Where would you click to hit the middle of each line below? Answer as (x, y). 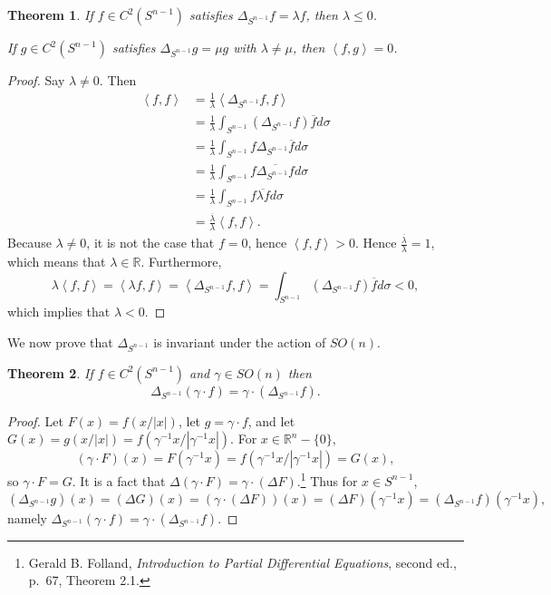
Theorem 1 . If (50, 15)
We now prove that (60, 341)
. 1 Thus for (327, 479)
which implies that (59, 312)
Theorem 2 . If (50, 372)
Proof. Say (36, 80)
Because (29, 243)
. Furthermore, (181, 261)
